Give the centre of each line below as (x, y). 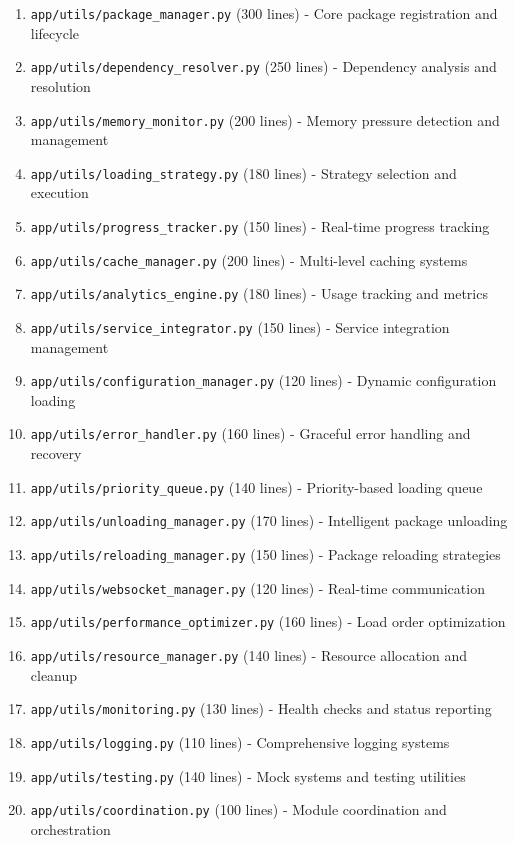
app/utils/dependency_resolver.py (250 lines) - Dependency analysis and (263, 66)
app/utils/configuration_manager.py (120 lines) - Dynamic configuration (263, 380)
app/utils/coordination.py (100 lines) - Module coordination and (238, 809)
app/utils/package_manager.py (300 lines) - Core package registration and (264, 13)
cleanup (54, 674)
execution (59, 192)
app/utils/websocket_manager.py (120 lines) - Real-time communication (257, 587)
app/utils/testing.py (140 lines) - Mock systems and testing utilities (248, 775)
